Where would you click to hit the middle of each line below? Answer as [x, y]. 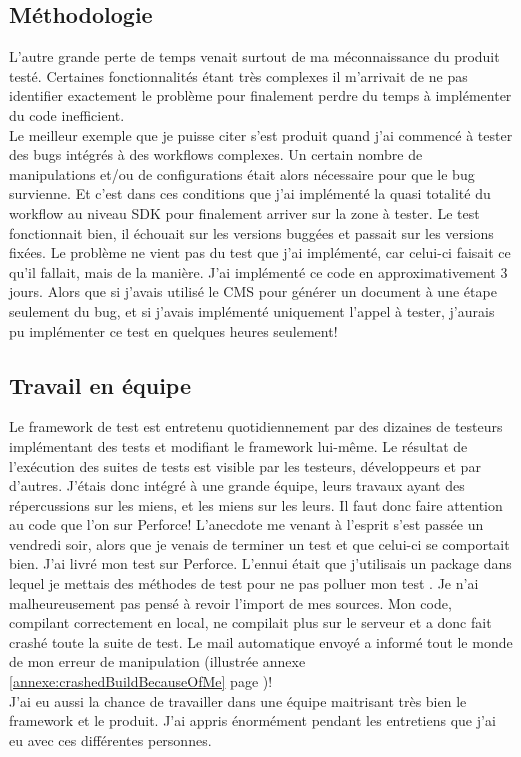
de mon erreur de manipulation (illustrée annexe [157, 661]
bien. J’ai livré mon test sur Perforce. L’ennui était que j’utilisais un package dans [260, 563]
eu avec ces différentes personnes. [110, 739]
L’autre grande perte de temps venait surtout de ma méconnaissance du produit [254, 56]
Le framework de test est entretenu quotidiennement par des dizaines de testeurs [256, 426]
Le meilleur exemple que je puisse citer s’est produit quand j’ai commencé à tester [261, 134]
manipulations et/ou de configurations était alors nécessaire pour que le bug [242, 173]
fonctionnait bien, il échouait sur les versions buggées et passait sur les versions [251, 232]
